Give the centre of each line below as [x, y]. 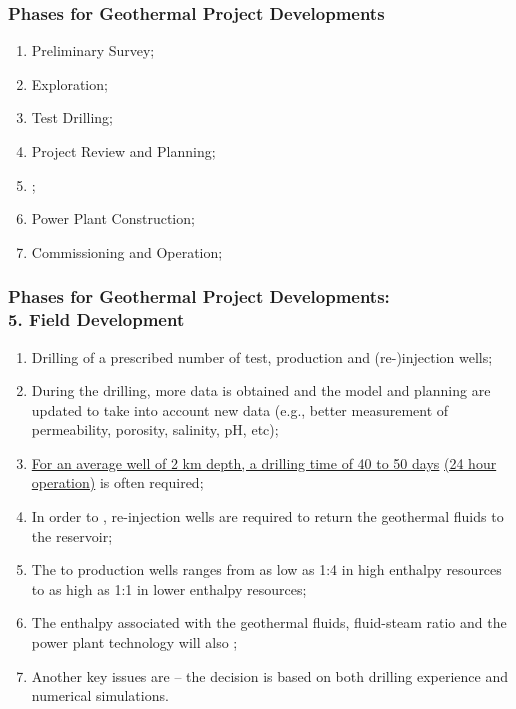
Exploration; [69, 83]
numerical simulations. [100, 695]
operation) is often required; [117, 482]
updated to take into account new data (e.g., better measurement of [240, 409]
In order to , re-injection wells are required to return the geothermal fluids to [267, 516]
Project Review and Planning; [123, 151]
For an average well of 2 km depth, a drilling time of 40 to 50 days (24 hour [264, 462]
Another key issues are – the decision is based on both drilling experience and [270, 675]
